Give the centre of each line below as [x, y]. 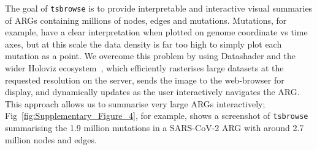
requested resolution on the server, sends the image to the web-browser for [145, 80]
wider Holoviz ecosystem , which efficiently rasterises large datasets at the [144, 68]
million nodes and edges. [51, 139]
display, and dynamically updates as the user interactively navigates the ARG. [152, 92]
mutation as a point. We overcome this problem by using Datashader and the [150, 56]
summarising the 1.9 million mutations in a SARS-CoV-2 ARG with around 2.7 [155, 128]
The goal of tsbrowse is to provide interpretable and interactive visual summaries [159, 8]
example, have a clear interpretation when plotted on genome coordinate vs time [156, 32]
